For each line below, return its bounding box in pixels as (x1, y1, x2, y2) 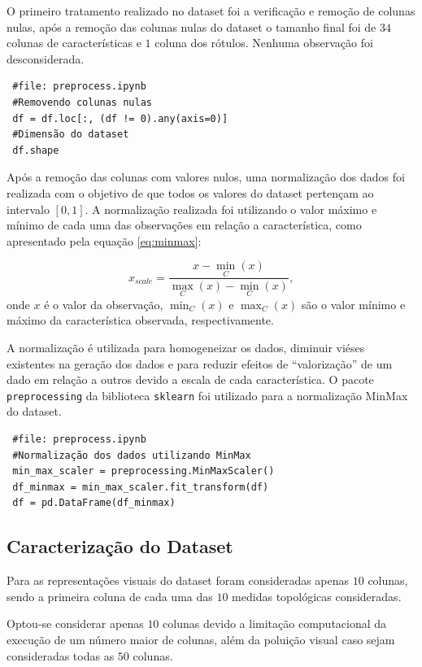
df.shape (12, 144, 59, 156)
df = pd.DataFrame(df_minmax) (12, 497, 176, 509)
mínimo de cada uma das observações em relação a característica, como (7, 216, 362, 233)
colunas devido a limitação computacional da (163, 615, 387, 632)
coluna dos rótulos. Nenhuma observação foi (154, 34, 373, 51)
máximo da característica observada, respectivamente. (7, 312, 274, 329)
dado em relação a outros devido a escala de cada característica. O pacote (7, 371, 374, 388)
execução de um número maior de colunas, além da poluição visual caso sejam (7, 630, 395, 647)
